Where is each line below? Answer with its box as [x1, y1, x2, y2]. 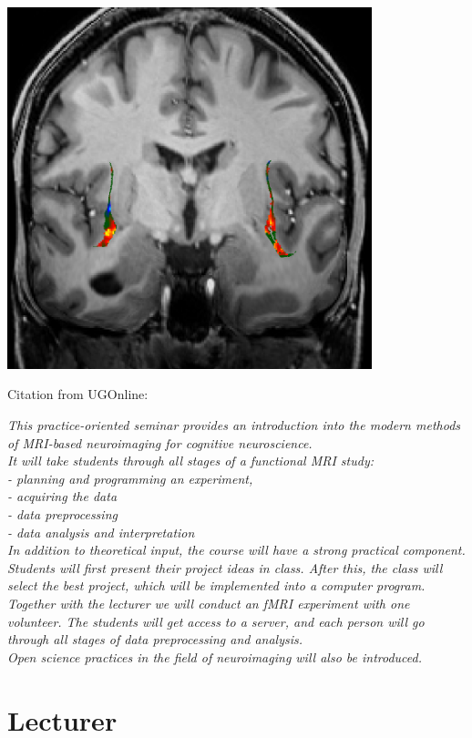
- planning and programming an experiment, [7, 468, 253, 487]
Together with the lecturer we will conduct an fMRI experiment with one [7, 593, 410, 612]
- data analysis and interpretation [7, 522, 195, 541]
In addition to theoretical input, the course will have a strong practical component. [7, 540, 466, 559]
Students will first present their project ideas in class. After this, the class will [7, 558, 443, 577]
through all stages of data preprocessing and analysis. [7, 630, 303, 649]
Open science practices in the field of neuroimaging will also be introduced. [7, 647, 423, 666]
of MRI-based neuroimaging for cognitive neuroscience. [7, 433, 313, 452]
